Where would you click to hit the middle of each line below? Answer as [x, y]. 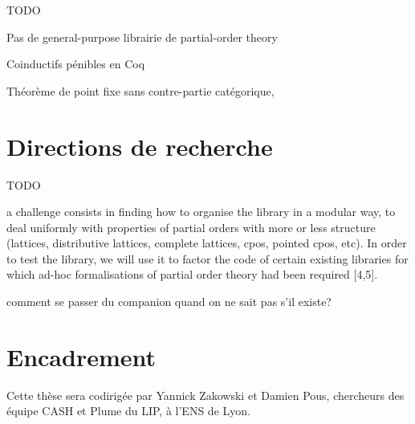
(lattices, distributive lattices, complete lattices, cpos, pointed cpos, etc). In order [207, 243]
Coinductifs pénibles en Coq [76, 64]
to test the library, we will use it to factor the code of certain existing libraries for [207, 258]
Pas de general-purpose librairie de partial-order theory [142, 37]
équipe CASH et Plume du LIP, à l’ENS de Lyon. [128, 411]
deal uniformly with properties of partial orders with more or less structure [191, 227]
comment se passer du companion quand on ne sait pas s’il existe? [169, 302]
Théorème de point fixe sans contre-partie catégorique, [140, 90]
